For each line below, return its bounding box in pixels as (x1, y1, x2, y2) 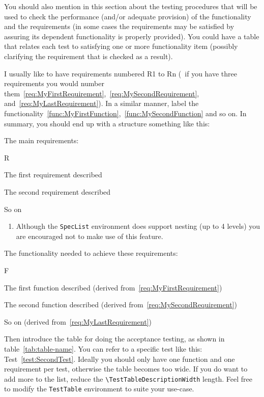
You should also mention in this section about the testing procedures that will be (4, 1, 257, 11)
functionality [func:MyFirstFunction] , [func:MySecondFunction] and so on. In (4, 108, 247, 118)
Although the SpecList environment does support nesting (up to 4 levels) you (16, 221, 260, 231)
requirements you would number (4, 78, 104, 89)
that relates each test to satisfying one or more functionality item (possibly (4, 41, 238, 51)
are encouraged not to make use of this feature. (16, 230, 163, 241)
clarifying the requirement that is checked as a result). (4, 50, 173, 61)
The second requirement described (4, 186, 111, 197)
